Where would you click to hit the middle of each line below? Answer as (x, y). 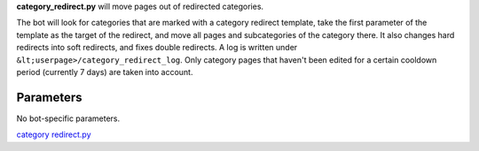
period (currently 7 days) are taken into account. (105, 72)
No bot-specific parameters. (68, 118)
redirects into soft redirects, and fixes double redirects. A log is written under (157, 48)
